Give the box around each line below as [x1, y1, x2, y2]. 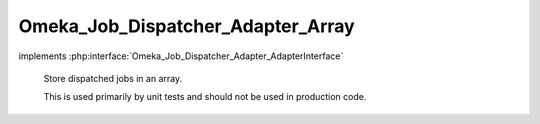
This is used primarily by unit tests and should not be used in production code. [43, 91, 367, 103]
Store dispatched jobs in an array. [43, 72, 183, 84]
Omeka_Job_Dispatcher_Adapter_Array [18, 15, 355, 37]
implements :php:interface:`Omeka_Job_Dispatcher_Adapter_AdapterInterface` [18, 50, 344, 62]
